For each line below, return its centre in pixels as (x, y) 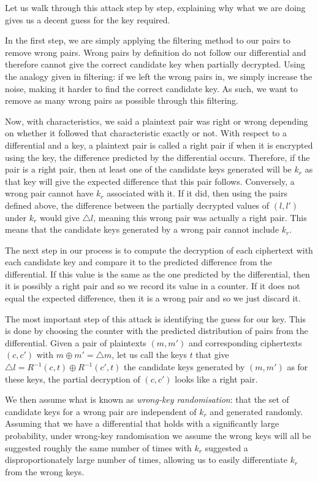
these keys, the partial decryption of (73, 379)
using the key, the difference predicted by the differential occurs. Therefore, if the (157, 157)
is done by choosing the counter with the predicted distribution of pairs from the (157, 331)
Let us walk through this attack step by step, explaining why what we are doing (155, 7)
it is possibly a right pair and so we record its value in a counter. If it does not (153, 286)
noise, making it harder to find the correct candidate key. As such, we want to (151, 88)
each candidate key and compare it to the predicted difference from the (138, 262)
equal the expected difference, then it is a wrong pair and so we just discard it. (153, 298)
